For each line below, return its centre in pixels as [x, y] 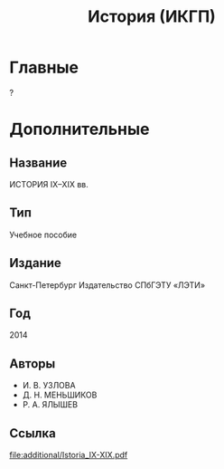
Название [38, 163]
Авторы [33, 364]
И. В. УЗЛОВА [49, 386]
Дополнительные [79, 129]
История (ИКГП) [152, 17]
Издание [35, 263]
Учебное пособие [43, 234]
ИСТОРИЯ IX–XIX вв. [49, 184]
